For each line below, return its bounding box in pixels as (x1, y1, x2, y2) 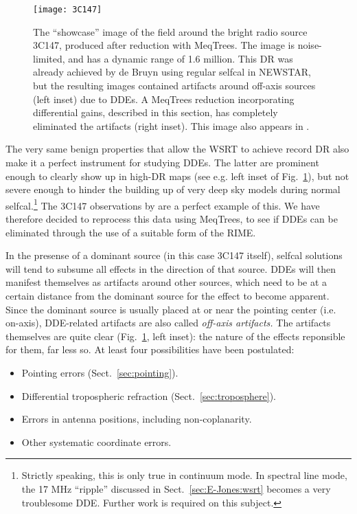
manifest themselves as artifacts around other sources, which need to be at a (5, 275, 327, 289)
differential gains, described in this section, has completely (33, 105, 278, 120)
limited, (33, 51, 65, 65)
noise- (297, 38, 322, 52)
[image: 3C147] (33, 5, 102, 14)
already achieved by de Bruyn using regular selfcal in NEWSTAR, (33, 65, 311, 79)
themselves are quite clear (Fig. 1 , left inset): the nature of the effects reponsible (5, 328, 345, 343)
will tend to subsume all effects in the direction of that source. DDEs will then (5, 261, 336, 276)
